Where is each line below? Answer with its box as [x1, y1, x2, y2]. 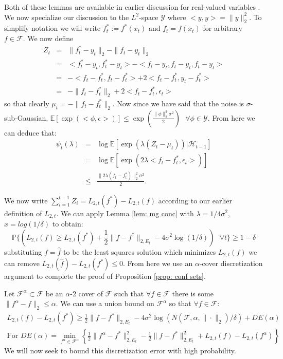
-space [139, 11, 158, 22]
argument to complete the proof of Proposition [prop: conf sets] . [4, 271, 206, 281]
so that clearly [4, 98, 49, 108]
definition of [4, 207, 42, 218]
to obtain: [52, 218, 83, 229]
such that [114, 288, 144, 298]
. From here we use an [123, 258, 193, 269]
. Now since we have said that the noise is [112, 98, 244, 108]
